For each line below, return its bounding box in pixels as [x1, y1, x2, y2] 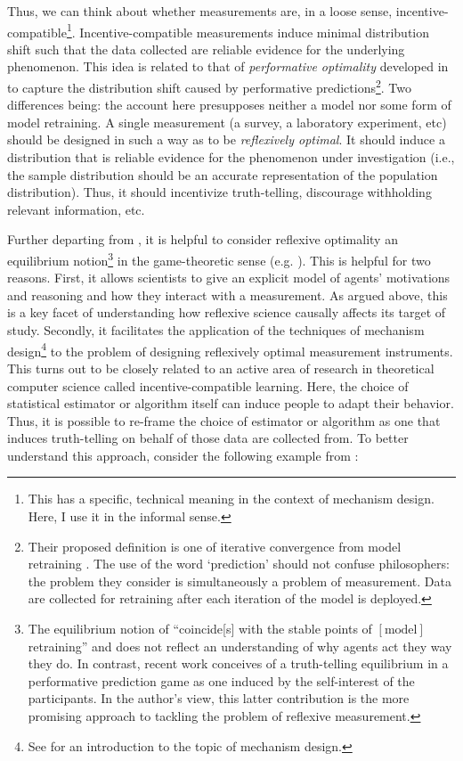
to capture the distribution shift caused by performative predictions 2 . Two [7, 76, 411, 96]
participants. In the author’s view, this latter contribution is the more [28, 689, 410, 708]
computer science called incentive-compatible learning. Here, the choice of [7, 376, 409, 395]
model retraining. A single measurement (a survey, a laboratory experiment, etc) [7, 112, 447, 131]
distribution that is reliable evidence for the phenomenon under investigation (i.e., [7, 148, 455, 167]
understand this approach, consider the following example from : [7, 446, 359, 464]
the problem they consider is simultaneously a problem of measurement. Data [28, 571, 451, 590]
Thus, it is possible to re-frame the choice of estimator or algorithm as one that [7, 411, 441, 430]
